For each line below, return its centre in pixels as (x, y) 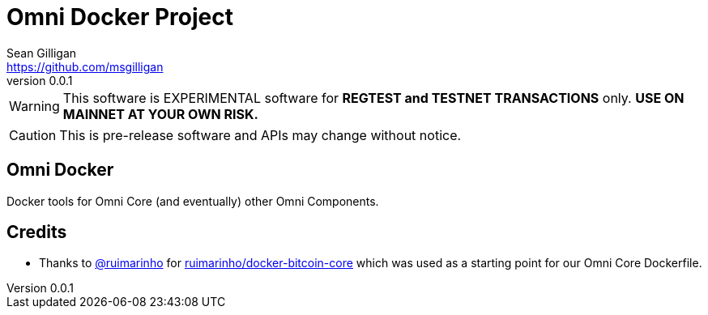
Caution (33, 135)
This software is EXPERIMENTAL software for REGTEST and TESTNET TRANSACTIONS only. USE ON (373, 98)
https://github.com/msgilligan (85, 66)
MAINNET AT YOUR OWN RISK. (160, 114)
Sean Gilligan (42, 53)
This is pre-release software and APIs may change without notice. (260, 135)
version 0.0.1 (40, 80)
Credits (37, 232)
